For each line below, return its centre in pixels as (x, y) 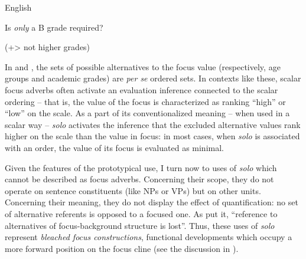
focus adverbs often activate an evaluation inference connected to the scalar (141, 89)
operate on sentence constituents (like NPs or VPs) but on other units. (133, 190)
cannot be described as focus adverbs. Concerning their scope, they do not (139, 179)
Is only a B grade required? (54, 27)
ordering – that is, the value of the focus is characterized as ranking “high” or (145, 101)
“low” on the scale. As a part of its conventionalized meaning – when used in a (147, 113)
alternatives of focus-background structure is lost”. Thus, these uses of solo (140, 225)
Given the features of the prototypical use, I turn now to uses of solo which (141, 167)
